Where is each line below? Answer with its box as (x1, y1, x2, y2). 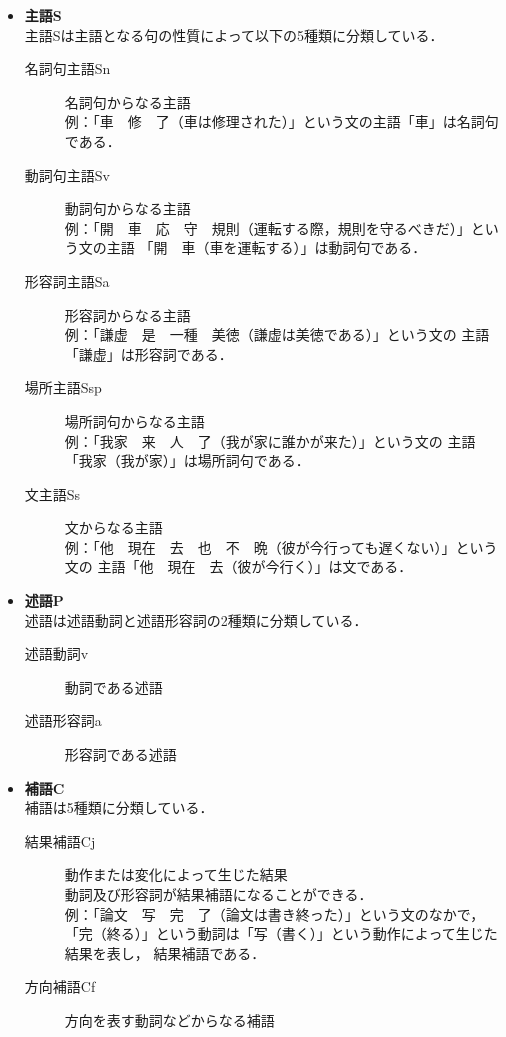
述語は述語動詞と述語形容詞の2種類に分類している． (24, 609, 368, 630)
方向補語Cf (24, 976, 96, 997)
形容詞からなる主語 (64, 304, 191, 325)
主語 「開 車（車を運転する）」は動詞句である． (106, 237, 427, 258)
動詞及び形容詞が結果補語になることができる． (64, 884, 373, 904)
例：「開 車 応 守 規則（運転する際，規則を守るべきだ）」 (64, 217, 471, 238)
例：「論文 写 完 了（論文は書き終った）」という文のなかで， (64, 903, 485, 924)
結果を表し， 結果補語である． (64, 942, 266, 963)
